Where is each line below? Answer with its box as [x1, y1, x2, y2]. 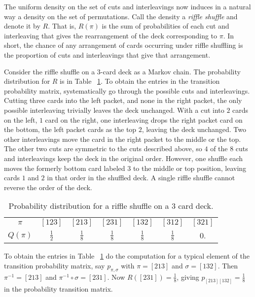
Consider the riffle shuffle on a [4, 66, 95, 76]
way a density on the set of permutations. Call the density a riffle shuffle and [4, 11, 238, 21]
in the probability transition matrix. [4, 283, 113, 294]
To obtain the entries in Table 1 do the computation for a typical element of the [4, 251, 250, 261]
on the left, [4, 114, 37, 125]
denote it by [4, 21, 40, 31]
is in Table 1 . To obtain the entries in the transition [60, 76, 220, 86]
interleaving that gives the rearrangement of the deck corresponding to [4, 30, 218, 40]
